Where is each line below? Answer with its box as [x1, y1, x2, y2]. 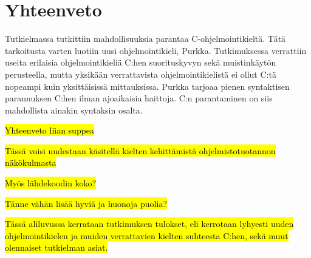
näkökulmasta [5, 156, 56, 169]
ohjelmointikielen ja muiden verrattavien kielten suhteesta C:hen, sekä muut [5, 229, 289, 242]
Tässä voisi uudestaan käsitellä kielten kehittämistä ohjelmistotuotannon [5, 144, 276, 157]
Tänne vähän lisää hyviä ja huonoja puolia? [5, 197, 167, 209]
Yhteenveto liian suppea [5, 124, 95, 137]
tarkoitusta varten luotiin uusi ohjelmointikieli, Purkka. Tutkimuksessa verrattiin [5, 44, 307, 56]
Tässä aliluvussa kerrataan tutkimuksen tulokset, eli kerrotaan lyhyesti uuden [5, 217, 294, 230]
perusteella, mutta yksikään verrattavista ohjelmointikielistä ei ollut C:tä [5, 67, 276, 80]
